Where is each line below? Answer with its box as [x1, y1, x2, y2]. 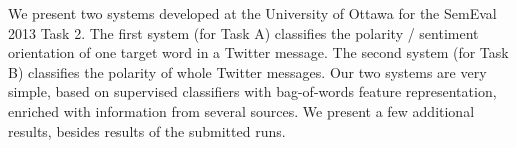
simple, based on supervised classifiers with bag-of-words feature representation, [8, 81, 497, 102]
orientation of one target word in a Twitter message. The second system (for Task [8, 42, 509, 63]
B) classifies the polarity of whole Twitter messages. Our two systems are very [8, 61, 487, 82]
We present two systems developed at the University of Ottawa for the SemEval [8, 3, 497, 23]
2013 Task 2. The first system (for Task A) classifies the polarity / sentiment [8, 22, 479, 43]
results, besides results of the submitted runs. [8, 120, 286, 141]
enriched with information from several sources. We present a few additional [8, 100, 475, 121]
